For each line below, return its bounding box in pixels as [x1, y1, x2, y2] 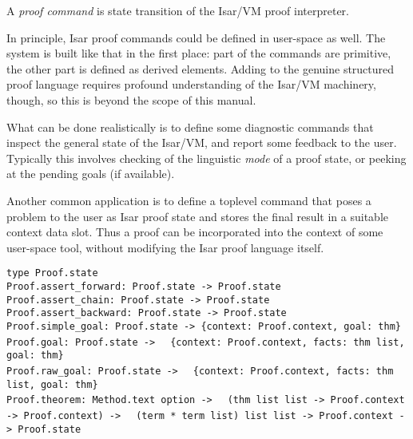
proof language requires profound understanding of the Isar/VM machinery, [6, 76, 376, 93]
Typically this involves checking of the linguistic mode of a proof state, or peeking [6, 149, 407, 166]
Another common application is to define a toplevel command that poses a [6, 192, 371, 208]
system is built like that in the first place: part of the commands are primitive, [6, 45, 391, 61]
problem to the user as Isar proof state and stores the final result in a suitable [6, 208, 389, 224]
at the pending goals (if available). [6, 165, 175, 182]
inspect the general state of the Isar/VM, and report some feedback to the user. [6, 134, 397, 151]
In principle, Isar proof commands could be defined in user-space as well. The [6, 29, 386, 45]
